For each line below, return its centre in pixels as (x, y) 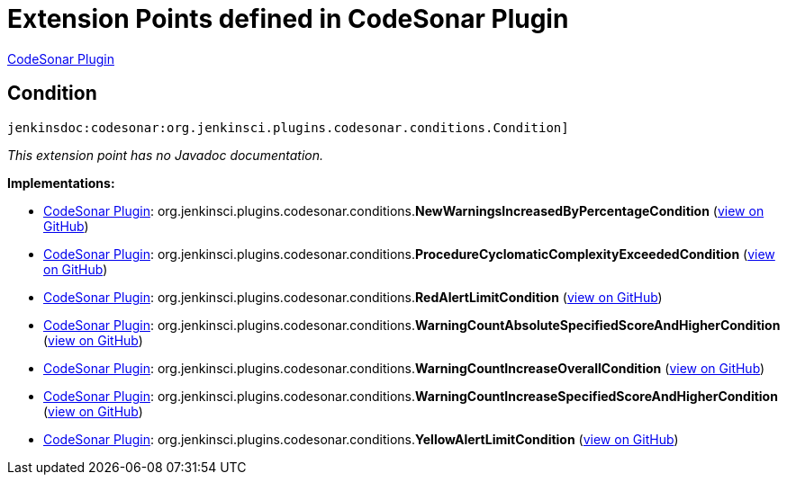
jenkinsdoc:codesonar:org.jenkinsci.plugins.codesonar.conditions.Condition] (288, 127)
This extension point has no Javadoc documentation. (166, 155)
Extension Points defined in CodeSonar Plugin (288, 19)
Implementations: (61, 183)
